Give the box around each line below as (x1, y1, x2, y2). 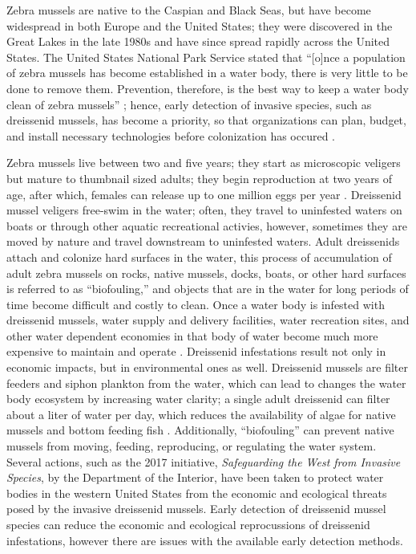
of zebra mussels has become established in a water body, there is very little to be (6, 64, 408, 81)
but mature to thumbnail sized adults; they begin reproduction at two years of (6, 169, 393, 186)
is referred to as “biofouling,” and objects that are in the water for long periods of (6, 280, 409, 297)
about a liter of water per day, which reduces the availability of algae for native (6, 405, 396, 422)
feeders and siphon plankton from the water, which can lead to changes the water (6, 374, 406, 391)
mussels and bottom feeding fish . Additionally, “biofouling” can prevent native (6, 422, 394, 438)
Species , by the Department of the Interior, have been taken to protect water (6, 469, 384, 486)
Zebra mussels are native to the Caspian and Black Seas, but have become (6, 2, 371, 18)
